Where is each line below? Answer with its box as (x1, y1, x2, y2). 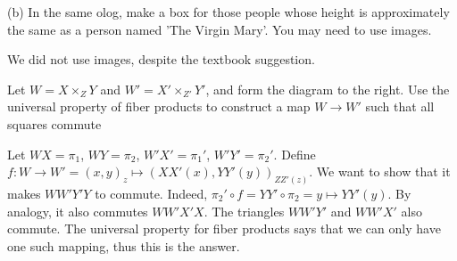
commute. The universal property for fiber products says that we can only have (7, 219, 441, 238)
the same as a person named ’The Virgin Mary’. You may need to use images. (7, 20, 432, 38)
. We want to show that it (309, 162, 451, 181)
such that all (365, 97, 435, 116)
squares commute (7, 114, 102, 133)
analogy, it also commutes (7, 201, 148, 220)
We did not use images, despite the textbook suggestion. (7, 50, 315, 69)
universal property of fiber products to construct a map (7, 97, 311, 116)
